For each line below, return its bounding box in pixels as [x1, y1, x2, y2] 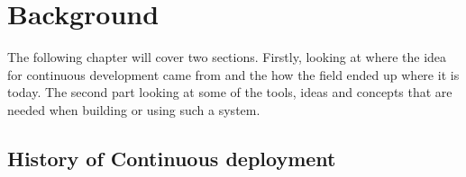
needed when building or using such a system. [7, 100, 260, 119]
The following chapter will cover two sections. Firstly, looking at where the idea [7, 48, 447, 66]
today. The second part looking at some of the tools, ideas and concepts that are [7, 83, 452, 102]
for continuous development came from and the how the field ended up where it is [7, 65, 460, 84]
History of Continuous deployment [7, 144, 336, 172]
